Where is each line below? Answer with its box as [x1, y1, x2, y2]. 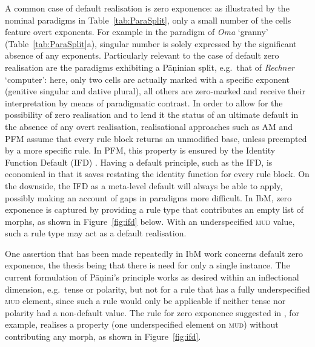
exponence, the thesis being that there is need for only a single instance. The [5, 259, 290, 271]
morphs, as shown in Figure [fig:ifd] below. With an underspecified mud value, [5, 215, 295, 227]
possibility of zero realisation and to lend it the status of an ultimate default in [5, 108, 299, 121]
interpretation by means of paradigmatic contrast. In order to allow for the [5, 96, 283, 109]
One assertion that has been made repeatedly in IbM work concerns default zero [5, 247, 303, 259]
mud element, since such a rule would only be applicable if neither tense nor [5, 294, 286, 307]
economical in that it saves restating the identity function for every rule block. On [5, 167, 310, 180]
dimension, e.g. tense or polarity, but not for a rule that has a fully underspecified [5, 282, 310, 295]
